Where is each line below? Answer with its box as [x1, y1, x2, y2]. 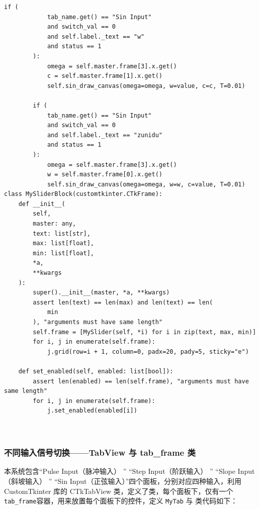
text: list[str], [33, 230, 91, 237]
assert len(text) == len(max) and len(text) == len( [33, 298, 213, 306]
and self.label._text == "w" [47, 33, 145, 40]
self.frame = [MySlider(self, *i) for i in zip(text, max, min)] [33, 328, 256, 336]
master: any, [33, 220, 76, 228]
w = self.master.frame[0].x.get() [47, 171, 162, 178]
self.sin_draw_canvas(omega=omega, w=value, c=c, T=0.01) [47, 82, 245, 89]
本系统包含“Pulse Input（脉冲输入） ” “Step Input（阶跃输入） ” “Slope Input [4, 466, 255, 476]
